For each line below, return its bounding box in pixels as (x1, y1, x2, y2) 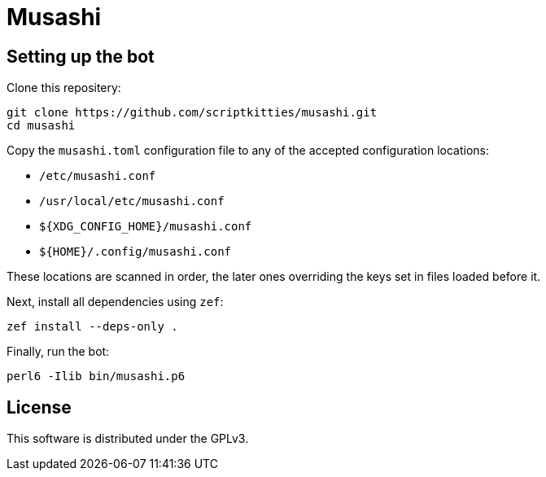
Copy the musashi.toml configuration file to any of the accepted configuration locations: (7, 143, 489, 158)
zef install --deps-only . (7, 320, 178, 334)
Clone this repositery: (7, 81, 121, 95)
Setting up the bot (7, 46, 155, 67)
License (7, 396, 72, 418)
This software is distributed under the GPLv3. (7, 431, 249, 446)
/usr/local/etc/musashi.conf (39, 195, 225, 208)
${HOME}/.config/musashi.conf (39, 245, 232, 259)
